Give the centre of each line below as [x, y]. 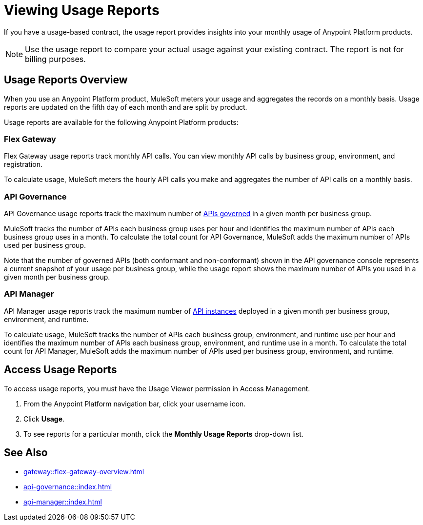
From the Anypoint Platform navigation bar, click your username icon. [135, 404]
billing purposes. [55, 59]
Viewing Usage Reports [82, 10]
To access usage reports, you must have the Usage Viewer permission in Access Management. [157, 388]
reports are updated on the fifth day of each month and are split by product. [126, 107]
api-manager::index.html [63, 502]
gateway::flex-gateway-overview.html [84, 471]
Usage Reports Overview [66, 80]
